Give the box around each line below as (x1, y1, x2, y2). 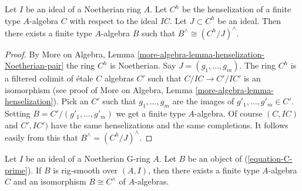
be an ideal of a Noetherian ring (25, 3, 142, 15)
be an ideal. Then (217, 14, 281, 26)
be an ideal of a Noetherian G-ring (25, 152, 150, 164)
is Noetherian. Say (110, 59, 176, 71)
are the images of (172, 95, 234, 107)
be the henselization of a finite (182, 3, 291, 15)
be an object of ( (187, 152, 248, 164)
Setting (5, 107, 31, 120)
